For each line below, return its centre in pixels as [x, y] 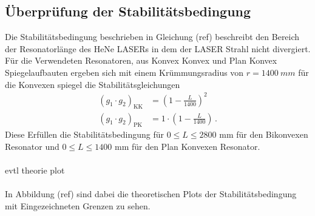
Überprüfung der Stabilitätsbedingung [128, 11]
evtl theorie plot [35, 170]
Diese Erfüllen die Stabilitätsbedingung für [85, 134]
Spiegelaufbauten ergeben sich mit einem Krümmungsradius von [124, 72]
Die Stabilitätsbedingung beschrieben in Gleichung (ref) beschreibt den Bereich [152, 37]
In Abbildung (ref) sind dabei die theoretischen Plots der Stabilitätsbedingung [151, 194]
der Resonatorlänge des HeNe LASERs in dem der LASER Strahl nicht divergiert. [158, 48]
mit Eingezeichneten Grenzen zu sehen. [78, 205]
